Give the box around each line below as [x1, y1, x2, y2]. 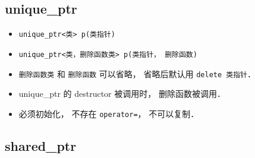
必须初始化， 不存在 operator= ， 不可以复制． [18, 107, 199, 119]
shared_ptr [5, 136, 77, 154]
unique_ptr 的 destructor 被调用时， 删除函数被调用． [18, 87, 225, 100]
